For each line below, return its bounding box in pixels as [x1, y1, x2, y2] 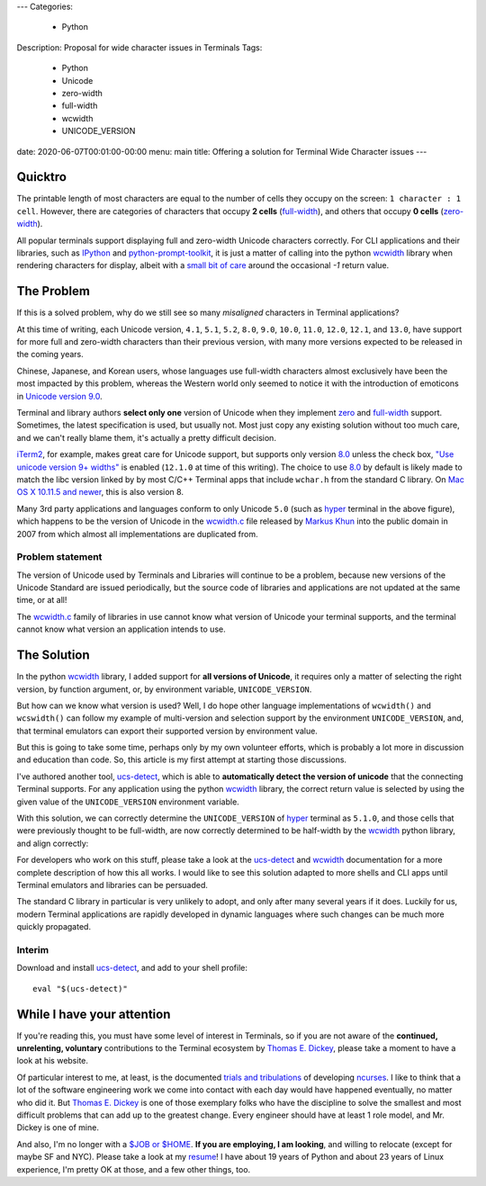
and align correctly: [16, 838, 89, 849]
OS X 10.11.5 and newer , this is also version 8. [16, 487, 184, 498]
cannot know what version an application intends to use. [16, 624, 226, 634]
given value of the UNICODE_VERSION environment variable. [16, 796, 240, 807]
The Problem [16, 283, 90, 299]
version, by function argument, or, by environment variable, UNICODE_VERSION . [16, 684, 312, 695]
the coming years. [16, 349, 85, 360]
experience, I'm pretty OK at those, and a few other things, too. [16, 1164, 251, 1174]
